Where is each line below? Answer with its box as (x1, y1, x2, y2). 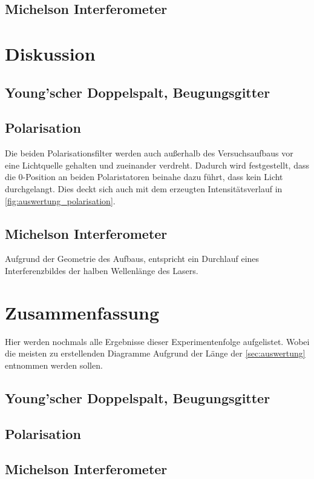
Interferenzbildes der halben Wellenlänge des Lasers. (5, 264, 198, 276)
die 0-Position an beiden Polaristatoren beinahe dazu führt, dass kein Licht (5, 170, 283, 183)
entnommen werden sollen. (5, 358, 103, 371)
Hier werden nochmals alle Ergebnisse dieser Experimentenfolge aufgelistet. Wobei (5, 335, 310, 347)
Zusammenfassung (5, 300, 160, 324)
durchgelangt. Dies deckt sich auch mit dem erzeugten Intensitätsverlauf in (5, 182, 283, 195)
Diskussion (5, 41, 96, 65)
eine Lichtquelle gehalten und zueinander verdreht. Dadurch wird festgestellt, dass (5, 158, 309, 171)
